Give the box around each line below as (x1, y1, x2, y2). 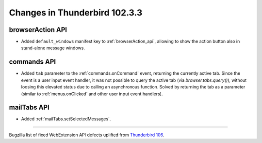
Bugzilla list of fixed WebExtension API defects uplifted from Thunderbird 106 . (9, 132, 164, 138)
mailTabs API (9, 103, 49, 112)
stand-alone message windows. (21, 45, 85, 51)
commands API (9, 58, 56, 66)
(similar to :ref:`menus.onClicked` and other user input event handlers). (21, 91, 163, 97)
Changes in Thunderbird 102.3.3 (9, 7, 143, 18)
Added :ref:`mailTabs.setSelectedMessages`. (21, 116, 111, 122)
